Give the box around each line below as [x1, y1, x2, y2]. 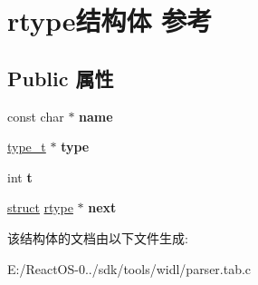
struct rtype [7, 198, 73, 217]
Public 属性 [7, 64, 114, 92]
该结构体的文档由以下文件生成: [7, 228, 188, 247]
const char [7, 106, 64, 125]
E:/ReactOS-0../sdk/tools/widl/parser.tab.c [7, 259, 252, 278]
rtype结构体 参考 [7, 2, 213, 39]
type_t [7, 137, 46, 156]
